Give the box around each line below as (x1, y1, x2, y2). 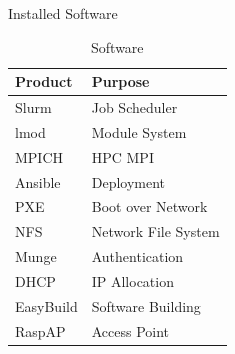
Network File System (91, 221, 220, 242)
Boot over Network (91, 196, 208, 217)
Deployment (91, 171, 166, 192)
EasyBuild (15, 295, 78, 316)
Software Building (91, 295, 201, 316)
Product (15, 71, 73, 92)
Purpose (91, 71, 150, 92)
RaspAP (15, 320, 66, 341)
